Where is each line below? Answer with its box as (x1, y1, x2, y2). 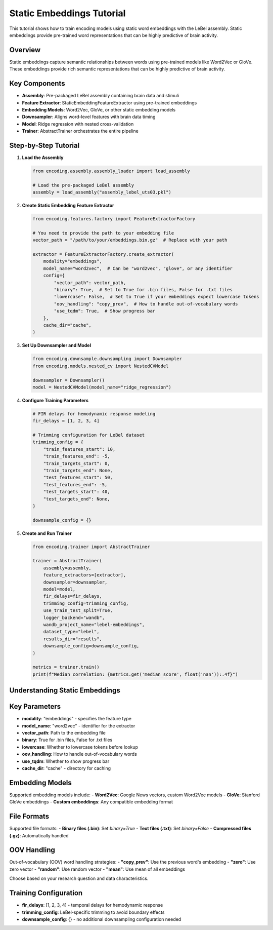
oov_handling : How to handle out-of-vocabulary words (22, 751, 138, 757)
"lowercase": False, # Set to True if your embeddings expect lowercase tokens (54, 294, 260, 300)
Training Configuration (9, 889, 83, 898)
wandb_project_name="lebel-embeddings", (43, 622, 145, 628)
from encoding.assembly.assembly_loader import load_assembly (32, 168, 190, 174)
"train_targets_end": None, (43, 468, 113, 473)
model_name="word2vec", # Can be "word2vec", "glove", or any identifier (43, 265, 233, 271)
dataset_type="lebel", (43, 629, 100, 635)
